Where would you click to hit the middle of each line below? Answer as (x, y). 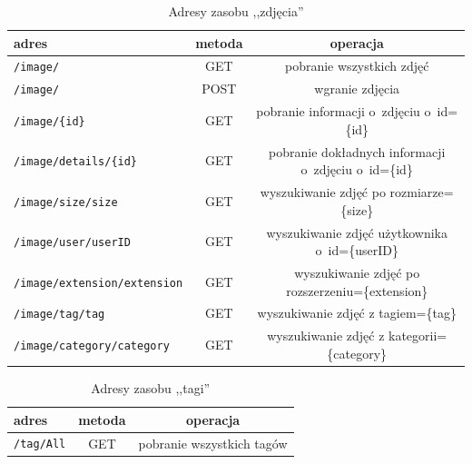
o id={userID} (357, 250)
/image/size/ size (66, 202)
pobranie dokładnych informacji (357, 151)
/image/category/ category (92, 346)
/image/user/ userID (72, 243)
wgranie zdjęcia (357, 89)
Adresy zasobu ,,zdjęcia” (236, 11)
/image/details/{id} (76, 162)
